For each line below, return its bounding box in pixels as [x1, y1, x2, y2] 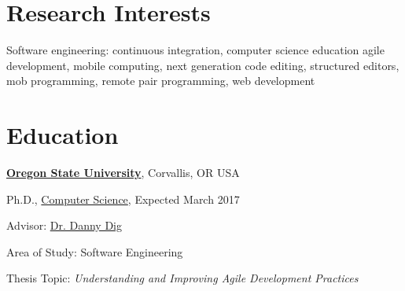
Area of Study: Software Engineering [6, 243, 183, 260]
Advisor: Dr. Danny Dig [6, 217, 122, 234]
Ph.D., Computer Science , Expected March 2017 [6, 190, 240, 207]
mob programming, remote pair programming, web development [6, 72, 315, 89]
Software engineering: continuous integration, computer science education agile [6, 42, 385, 58]
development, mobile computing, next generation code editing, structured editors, [6, 57, 399, 73]
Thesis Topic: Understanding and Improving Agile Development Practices [6, 270, 359, 286]
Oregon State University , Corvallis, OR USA [6, 164, 240, 181]
